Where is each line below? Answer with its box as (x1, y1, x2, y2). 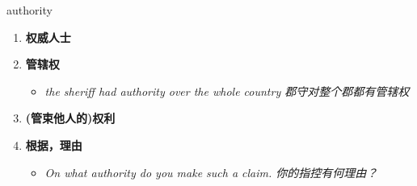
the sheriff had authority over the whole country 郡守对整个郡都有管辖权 (44, 82, 410, 99)
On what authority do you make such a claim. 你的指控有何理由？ (44, 163, 378, 180)
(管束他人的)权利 (25, 110, 116, 126)
